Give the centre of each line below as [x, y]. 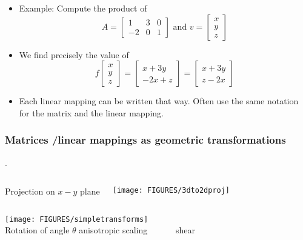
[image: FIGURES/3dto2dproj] [171, 191]
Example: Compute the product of [83, 8]
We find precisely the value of [74, 54]
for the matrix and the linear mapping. [91, 112]
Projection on [30, 191]
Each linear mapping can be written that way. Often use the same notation [159, 101]
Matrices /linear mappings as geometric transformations [145, 140]
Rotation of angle [37, 230]
